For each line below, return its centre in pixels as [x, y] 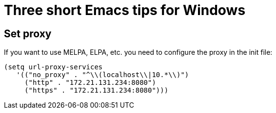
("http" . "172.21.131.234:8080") [90, 83]
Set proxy [28, 33]
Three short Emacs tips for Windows [125, 10]
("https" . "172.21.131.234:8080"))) [97, 90]
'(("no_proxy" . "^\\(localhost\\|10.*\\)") [103, 75]
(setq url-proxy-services [53, 67]
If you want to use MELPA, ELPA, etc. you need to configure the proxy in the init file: [138, 52]
